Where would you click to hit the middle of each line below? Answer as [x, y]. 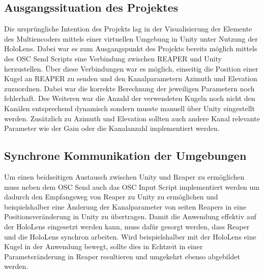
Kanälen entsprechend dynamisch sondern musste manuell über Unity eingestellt [129, 108]
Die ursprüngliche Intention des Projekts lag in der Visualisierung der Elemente [128, 29]
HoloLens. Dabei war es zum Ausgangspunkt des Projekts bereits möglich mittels [131, 48]
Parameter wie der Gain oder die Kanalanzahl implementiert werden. [112, 128]
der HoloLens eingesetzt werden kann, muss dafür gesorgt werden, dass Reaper [127, 226]
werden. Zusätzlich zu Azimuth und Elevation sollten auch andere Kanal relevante [132, 118]
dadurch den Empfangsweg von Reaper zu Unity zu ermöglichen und [111, 197]
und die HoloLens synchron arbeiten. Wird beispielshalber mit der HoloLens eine [130, 236]
